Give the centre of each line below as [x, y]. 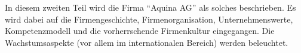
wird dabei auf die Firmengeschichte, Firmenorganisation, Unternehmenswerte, [149, 19]
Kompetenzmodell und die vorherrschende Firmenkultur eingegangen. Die [140, 31]
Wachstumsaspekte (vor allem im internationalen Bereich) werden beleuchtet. [147, 42]
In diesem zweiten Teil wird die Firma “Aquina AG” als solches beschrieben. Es [150, 7]
